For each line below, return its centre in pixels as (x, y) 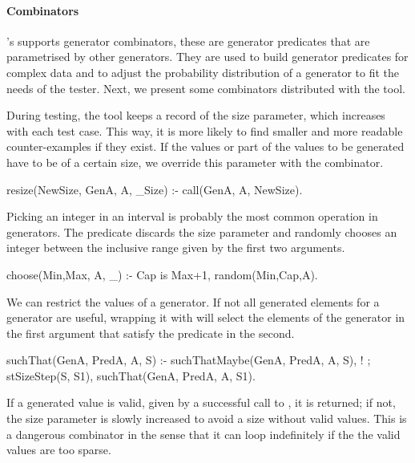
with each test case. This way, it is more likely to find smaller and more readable (205, 130)
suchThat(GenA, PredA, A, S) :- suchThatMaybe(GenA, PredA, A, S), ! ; (189, 360)
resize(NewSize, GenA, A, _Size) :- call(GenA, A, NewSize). (155, 189)
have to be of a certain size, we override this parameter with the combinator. (195, 162)
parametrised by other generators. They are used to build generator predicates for (207, 57)
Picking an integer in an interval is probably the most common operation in (192, 216)
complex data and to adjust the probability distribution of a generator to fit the (203, 72)
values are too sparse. (59, 450)
